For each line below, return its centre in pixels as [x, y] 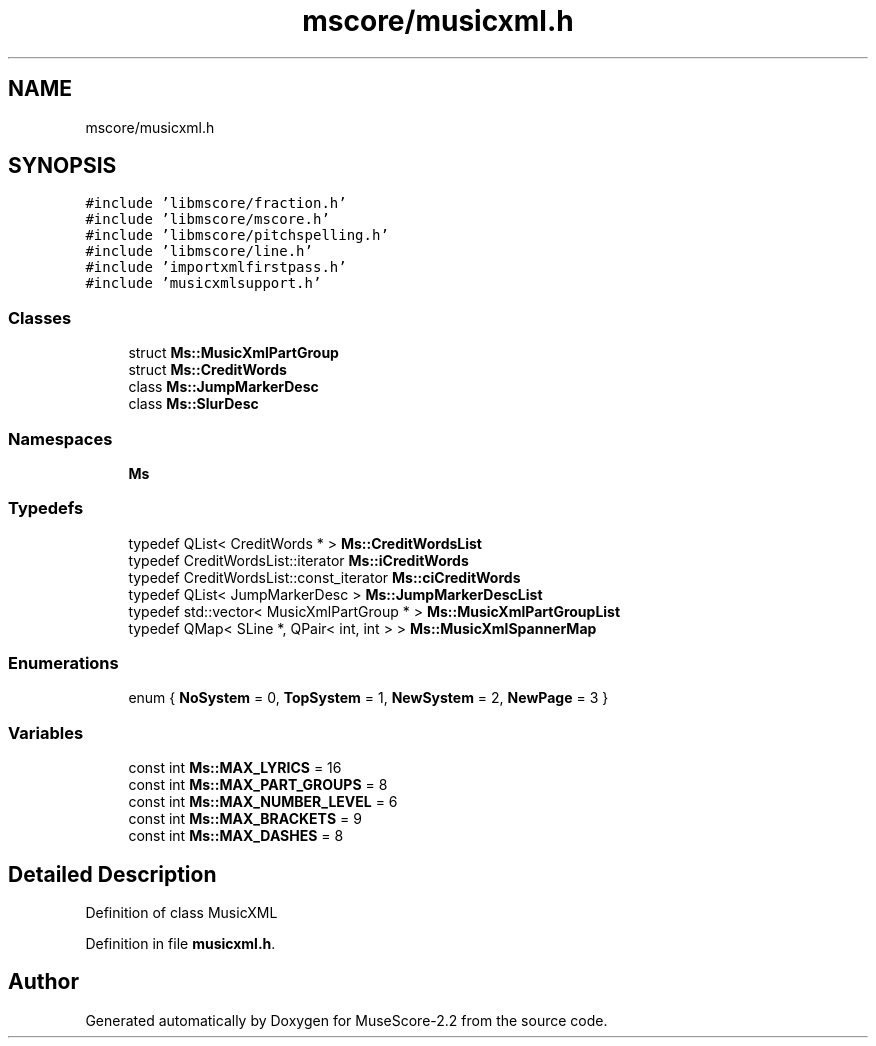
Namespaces [60, 438]
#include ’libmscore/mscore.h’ [207, 219]
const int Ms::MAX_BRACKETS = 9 [245, 819]
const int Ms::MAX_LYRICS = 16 [235, 768]
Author [43, 982]
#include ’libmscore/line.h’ [199, 251]
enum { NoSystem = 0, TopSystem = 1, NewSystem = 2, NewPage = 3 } [368, 698]
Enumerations [63, 663]
